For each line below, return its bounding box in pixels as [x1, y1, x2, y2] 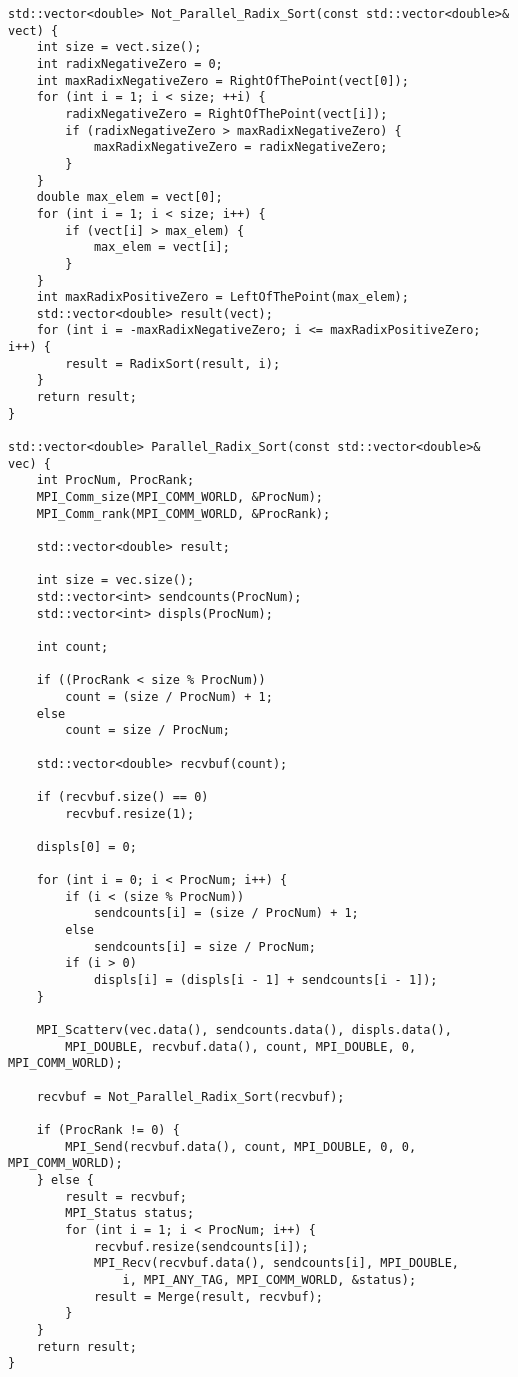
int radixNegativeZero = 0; [36, 56, 223, 71]
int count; [36, 639, 109, 654]
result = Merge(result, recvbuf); [93, 1289, 323, 1304]
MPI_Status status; [65, 1206, 195, 1221]
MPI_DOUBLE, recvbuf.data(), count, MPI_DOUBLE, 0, [65, 1039, 417, 1054]
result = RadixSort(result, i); [65, 356, 281, 371]
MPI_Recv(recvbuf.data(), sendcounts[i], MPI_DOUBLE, [93, 1256, 460, 1271]
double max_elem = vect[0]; [36, 190, 223, 205]
